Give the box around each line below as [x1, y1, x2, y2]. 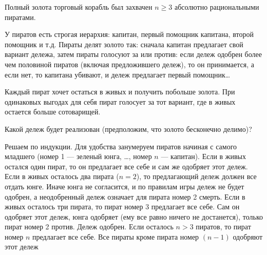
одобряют [233, 231, 263, 242]
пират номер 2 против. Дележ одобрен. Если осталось [5, 221, 174, 232]
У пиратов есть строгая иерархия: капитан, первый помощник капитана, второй [5, 29, 254, 40]
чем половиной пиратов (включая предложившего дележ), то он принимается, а [5, 58, 254, 69]
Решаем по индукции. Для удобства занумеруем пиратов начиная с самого [5, 141, 237, 151]
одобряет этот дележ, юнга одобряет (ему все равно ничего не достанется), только [5, 211, 263, 222]
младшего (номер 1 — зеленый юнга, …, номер [5, 151, 152, 162]
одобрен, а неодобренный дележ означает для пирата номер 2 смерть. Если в [5, 191, 245, 202]
